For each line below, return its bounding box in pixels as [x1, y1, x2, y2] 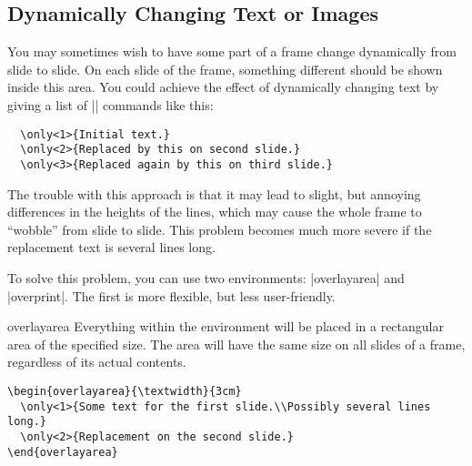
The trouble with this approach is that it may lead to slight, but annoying [7, 184, 421, 203]
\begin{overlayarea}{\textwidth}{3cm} [7, 384, 242, 398]
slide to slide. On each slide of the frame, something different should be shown [7, 59, 443, 78]
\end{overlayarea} [7, 445, 118, 459]
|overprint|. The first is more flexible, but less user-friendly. [7, 286, 336, 305]
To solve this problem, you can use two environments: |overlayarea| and [7, 268, 405, 287]
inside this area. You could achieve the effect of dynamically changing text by [7, 77, 439, 96]
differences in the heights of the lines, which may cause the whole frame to [7, 202, 422, 221]
